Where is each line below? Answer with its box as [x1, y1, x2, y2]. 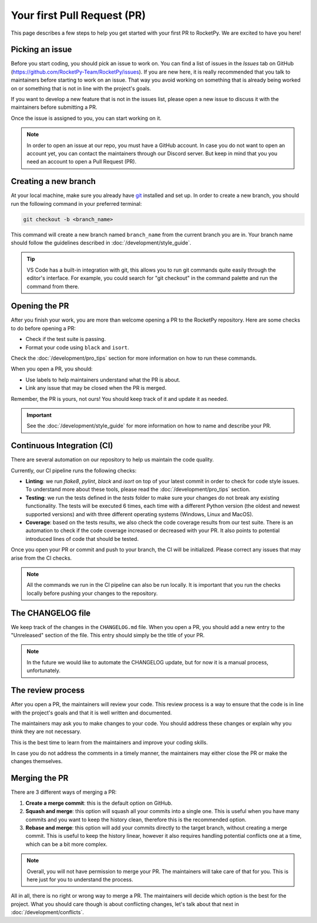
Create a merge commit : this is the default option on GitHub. [25, 800, 173, 807]
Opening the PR [11, 301, 69, 311]
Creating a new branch [11, 176, 96, 186]
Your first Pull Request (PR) [11, 9, 146, 22]
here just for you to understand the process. [26, 876, 133, 883]
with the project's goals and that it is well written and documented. [11, 709, 172, 716]
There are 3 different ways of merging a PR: [11, 788, 117, 796]
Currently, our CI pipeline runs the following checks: [11, 467, 137, 474]
